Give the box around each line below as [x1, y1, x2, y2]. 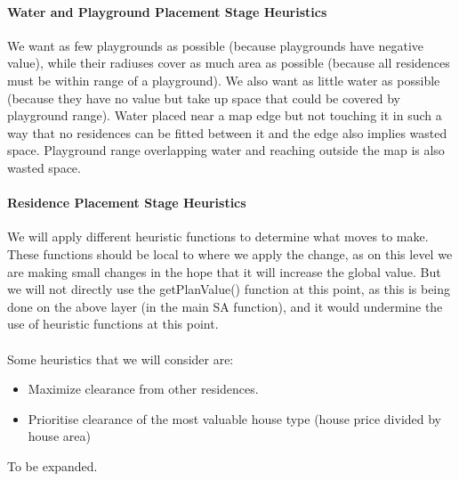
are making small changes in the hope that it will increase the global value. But [7, 262, 441, 281]
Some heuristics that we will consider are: [7, 349, 234, 368]
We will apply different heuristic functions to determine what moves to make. [7, 227, 429, 246]
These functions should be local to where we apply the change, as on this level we [7, 244, 453, 263]
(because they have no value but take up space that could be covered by [7, 88, 400, 107]
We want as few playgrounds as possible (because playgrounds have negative [7, 36, 424, 54]
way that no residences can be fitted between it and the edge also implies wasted [7, 123, 447, 142]
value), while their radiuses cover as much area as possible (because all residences [7, 53, 450, 72]
